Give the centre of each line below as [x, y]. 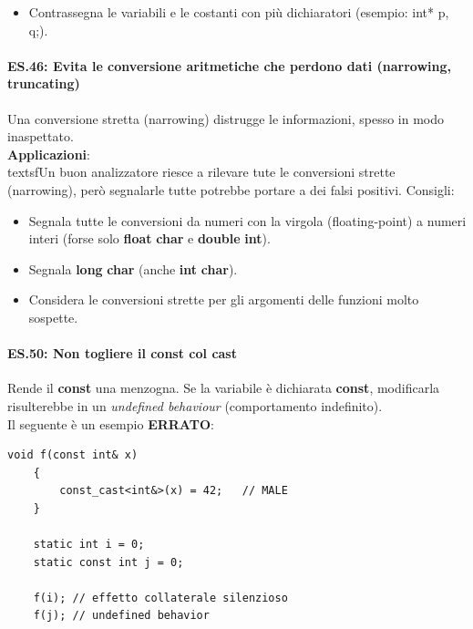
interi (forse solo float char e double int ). [149, 238]
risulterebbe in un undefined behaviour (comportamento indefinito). [195, 405]
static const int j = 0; [108, 562]
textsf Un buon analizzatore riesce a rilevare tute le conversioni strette [201, 172]
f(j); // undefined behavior [121, 616]
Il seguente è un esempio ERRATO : [111, 423]
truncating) [44, 83]
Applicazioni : [49, 154]
